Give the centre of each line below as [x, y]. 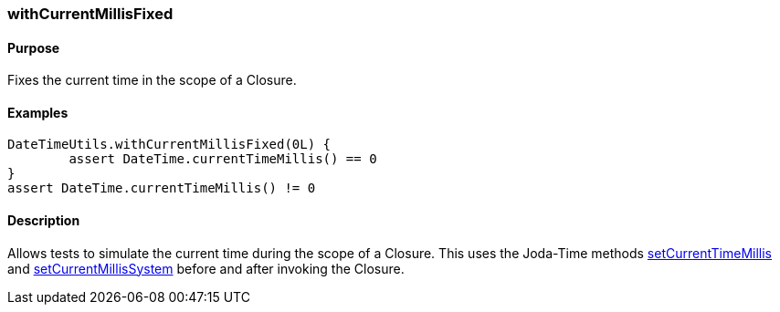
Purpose [34, 47]
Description [44, 221]
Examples [38, 112]
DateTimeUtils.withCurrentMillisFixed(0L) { [169, 145]
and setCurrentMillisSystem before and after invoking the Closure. [206, 268]
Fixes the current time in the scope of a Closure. [152, 80]
